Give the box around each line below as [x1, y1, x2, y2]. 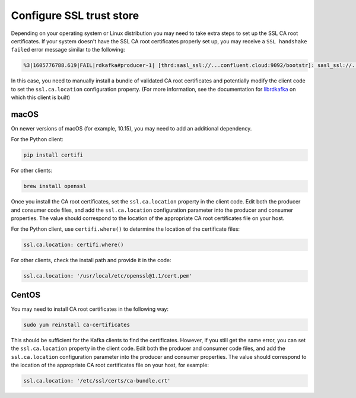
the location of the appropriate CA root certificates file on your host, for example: [11, 362, 209, 369]
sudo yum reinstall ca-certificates [23, 321, 131, 328]
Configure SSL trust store [11, 9, 139, 22]
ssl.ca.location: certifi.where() [23, 241, 124, 249]
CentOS [11, 289, 41, 300]
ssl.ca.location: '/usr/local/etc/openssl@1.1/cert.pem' [23, 273, 193, 279]
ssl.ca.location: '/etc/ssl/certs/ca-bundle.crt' [23, 377, 171, 384]
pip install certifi [23, 152, 83, 158]
